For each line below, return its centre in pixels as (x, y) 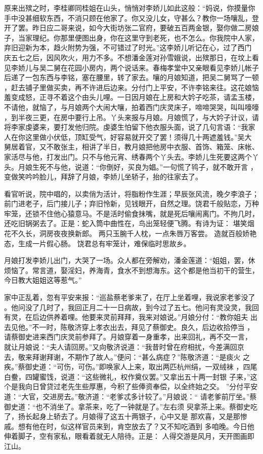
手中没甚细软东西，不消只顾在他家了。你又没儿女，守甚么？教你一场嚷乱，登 (131, 17)
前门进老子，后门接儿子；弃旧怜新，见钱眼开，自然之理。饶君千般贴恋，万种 (131, 203)
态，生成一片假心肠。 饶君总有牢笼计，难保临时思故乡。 (97, 243)
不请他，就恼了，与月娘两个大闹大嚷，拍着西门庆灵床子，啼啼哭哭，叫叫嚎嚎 (131, 107)
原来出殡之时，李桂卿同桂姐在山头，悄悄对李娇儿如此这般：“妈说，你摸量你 (130, 8)
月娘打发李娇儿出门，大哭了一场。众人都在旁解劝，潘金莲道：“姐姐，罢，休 (130, 260)
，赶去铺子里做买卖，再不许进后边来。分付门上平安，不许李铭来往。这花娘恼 (131, 87)
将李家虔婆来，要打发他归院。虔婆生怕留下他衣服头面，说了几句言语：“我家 (130, 127)
